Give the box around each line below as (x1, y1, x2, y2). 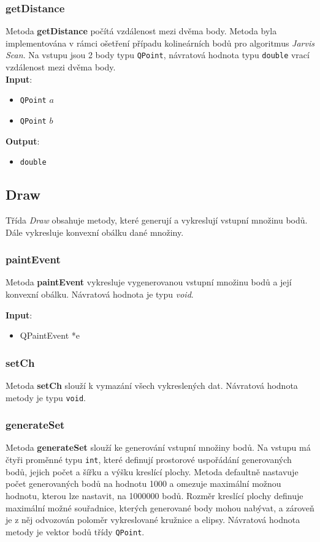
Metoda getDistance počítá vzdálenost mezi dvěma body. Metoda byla (6, 24, 277, 37)
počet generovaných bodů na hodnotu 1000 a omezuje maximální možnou (6, 477, 281, 490)
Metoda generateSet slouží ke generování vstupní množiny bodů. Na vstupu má (6, 441, 311, 454)
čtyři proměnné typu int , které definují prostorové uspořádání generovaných (6, 453, 292, 466)
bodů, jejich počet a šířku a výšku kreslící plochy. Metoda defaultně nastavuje (6, 465, 299, 478)
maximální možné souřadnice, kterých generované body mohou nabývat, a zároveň (6, 501, 314, 514)
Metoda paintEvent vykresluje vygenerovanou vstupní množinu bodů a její (6, 276, 292, 288)
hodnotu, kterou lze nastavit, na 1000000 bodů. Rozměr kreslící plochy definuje (6, 489, 303, 502)
